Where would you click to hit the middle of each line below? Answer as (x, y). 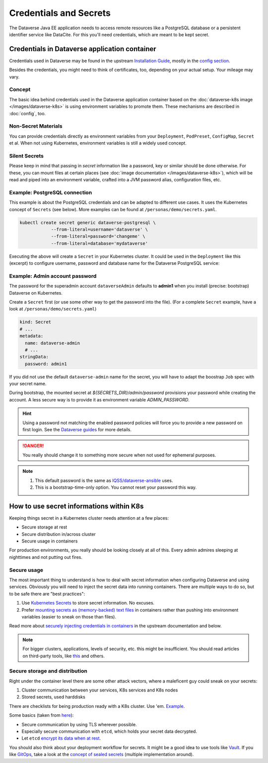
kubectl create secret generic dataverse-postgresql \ (88, 223)
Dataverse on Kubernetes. (36, 293)
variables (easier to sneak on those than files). (69, 616)
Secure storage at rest (44, 527)
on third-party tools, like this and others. (64, 656)
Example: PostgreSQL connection (51, 192)
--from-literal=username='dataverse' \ (100, 229)
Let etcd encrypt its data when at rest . (61, 738)
